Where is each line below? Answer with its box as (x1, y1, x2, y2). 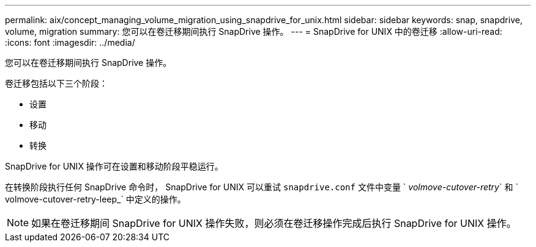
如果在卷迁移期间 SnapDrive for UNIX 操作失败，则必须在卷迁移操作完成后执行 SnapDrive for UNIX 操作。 (31, 217, 516, 229)
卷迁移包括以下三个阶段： (5, 78, 108, 88)
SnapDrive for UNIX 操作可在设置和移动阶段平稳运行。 (5, 161, 223, 171)
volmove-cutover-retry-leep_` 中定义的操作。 (5, 194, 186, 204)
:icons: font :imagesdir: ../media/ (5, 37, 135, 48)
